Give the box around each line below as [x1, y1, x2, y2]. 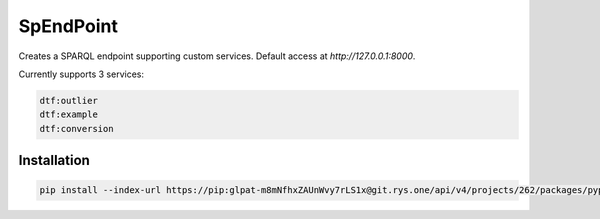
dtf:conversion [39, 123, 114, 134]
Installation [18, 152, 90, 169]
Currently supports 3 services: [18, 68, 145, 80]
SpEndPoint [18, 15, 119, 37]
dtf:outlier [39, 95, 99, 106]
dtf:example [39, 109, 99, 120]
